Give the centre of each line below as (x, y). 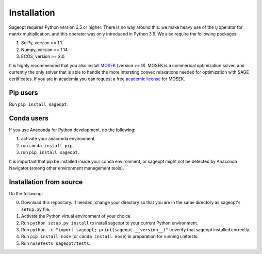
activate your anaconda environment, (58, 139)
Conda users (29, 118)
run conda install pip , (48, 145)
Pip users (24, 93)
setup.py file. (36, 209)
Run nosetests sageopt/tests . (56, 243)
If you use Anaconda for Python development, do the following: (72, 130)
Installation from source (46, 182)
